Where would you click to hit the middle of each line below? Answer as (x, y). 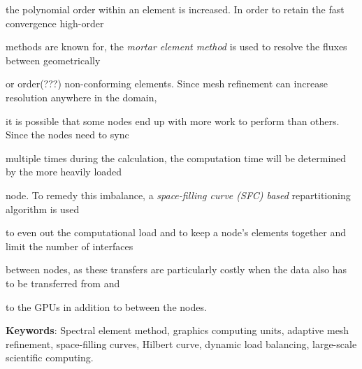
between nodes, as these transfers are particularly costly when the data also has (176, 269)
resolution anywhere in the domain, (81, 97)
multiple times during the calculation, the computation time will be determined (176, 158)
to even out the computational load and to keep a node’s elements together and (176, 232)
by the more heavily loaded (64, 172)
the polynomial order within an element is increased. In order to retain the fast (175, 9)
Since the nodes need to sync (67, 135)
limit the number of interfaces (70, 246)
